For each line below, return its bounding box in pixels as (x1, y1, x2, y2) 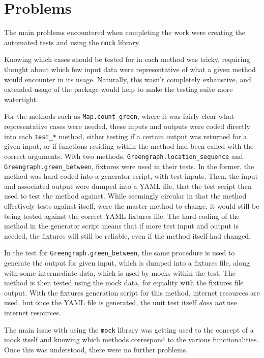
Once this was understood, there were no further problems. (4, 344, 188, 354)
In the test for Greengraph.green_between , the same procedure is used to (4, 247, 235, 258)
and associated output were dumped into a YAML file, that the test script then (4, 180, 252, 191)
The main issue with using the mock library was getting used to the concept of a (4, 324, 254, 335)
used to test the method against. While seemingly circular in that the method (4, 190, 247, 201)
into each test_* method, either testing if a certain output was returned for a (4, 131, 247, 141)
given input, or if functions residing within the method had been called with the (4, 141, 254, 151)
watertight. (4, 93, 38, 104)
